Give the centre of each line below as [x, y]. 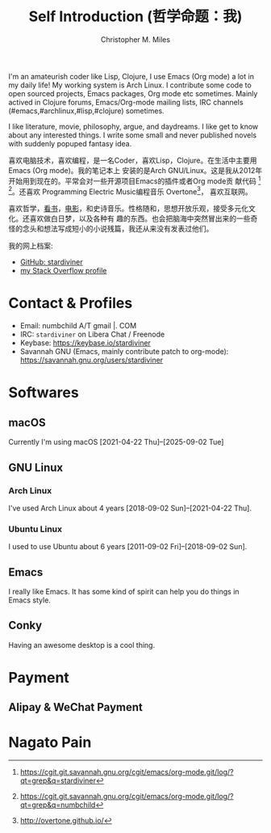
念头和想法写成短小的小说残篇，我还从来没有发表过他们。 [118, 229]
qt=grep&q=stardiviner [58, 780]
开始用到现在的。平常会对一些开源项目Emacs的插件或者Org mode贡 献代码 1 [135, 180]
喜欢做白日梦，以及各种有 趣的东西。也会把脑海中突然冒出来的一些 [140, 218]
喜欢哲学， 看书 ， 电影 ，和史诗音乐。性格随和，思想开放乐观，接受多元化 [128, 209]
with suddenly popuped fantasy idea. [70, 143]
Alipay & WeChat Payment [76, 707]
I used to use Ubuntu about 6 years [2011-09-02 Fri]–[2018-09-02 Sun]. [128, 547]
